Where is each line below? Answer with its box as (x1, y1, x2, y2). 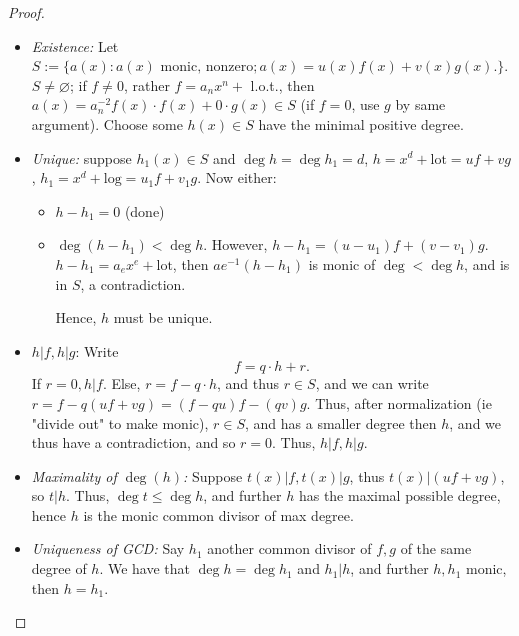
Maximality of (31, 465, 117, 486)
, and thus (217, 373, 279, 394)
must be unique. (113, 307, 213, 328)
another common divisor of (207, 538, 372, 559)
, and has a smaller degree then (245, 412, 437, 433)
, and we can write (315, 373, 429, 394)
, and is (464, 253, 510, 274)
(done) (124, 200, 165, 221)
